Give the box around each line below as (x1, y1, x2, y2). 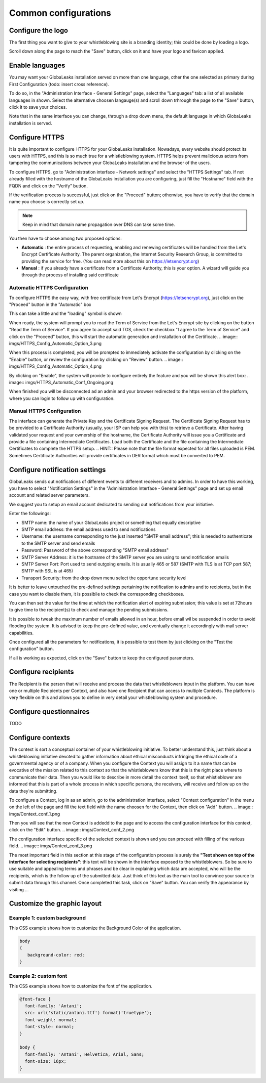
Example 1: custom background (9, 914, 86, 921)
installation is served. (9, 120, 52, 126)
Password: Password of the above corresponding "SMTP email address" (21, 547, 169, 553)
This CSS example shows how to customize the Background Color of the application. (9, 925, 181, 931)
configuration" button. (9, 646, 54, 652)
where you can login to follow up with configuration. (9, 395, 115, 401)
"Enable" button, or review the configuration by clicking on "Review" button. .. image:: (9, 356, 183, 362)
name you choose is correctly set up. (9, 199, 85, 205)
